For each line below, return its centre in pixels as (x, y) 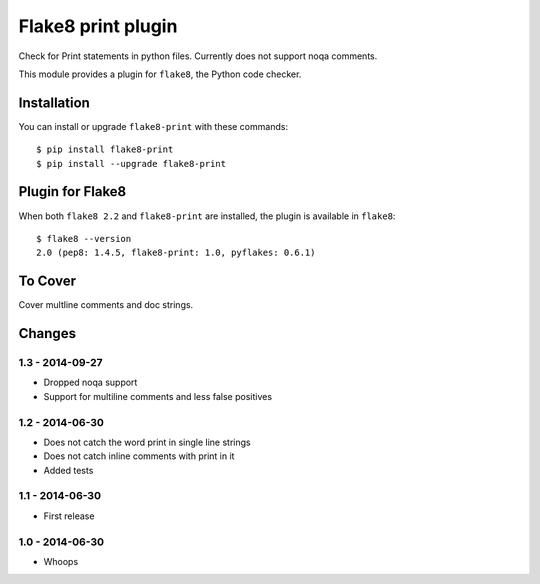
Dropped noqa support (90, 382)
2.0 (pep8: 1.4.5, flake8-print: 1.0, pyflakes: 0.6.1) (176, 253)
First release (69, 516)
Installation (54, 102)
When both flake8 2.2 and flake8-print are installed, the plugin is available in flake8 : (207, 216)
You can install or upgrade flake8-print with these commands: (153, 126)
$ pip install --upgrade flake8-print (131, 163)
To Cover (47, 281)
